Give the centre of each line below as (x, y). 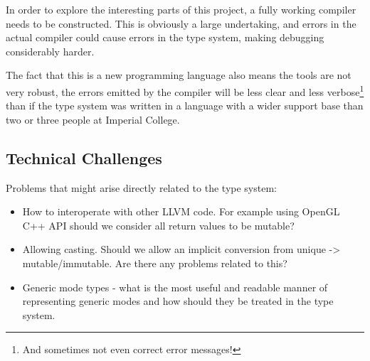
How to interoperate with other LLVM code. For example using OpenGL (181, 211)
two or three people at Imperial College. (93, 119)
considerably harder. (50, 51)
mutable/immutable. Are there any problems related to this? (155, 263)
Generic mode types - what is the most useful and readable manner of (175, 287)
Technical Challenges (84, 157)
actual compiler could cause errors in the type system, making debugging (165, 37)
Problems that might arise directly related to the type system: (141, 187)
